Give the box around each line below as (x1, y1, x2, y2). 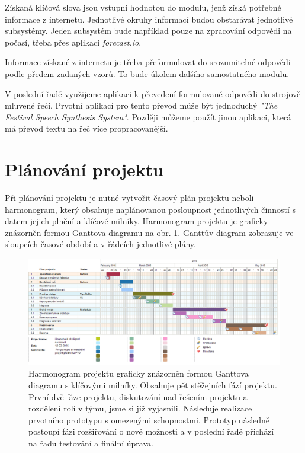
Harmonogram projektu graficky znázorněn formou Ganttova (28, 367, 249, 379)
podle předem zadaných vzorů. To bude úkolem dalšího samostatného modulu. (5, 67, 290, 79)
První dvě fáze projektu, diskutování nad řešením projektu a (28, 390, 248, 403)
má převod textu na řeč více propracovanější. (5, 122, 168, 135)
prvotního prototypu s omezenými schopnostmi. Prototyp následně (28, 413, 270, 426)
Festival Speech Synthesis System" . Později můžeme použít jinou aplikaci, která (5, 110, 291, 123)
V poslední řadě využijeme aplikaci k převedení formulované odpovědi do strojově (5, 87, 301, 100)
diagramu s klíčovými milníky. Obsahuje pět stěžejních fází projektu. (28, 378, 277, 391)
